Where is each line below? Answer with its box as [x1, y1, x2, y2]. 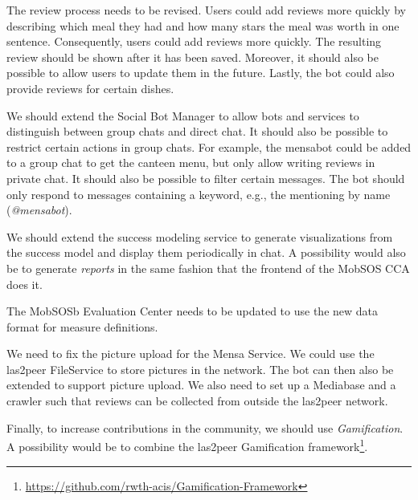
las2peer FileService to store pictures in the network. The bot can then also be [6, 360, 394, 377]
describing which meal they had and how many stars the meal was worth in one [6, 17, 400, 34]
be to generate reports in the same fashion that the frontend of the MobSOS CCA [6, 259, 410, 276]
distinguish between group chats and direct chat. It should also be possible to [6, 123, 388, 140]
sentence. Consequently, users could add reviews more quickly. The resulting [6, 33, 382, 50]
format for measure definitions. [6, 318, 158, 335]
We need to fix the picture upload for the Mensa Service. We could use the [6, 345, 375, 362]
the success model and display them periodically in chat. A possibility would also [6, 244, 406, 261]
